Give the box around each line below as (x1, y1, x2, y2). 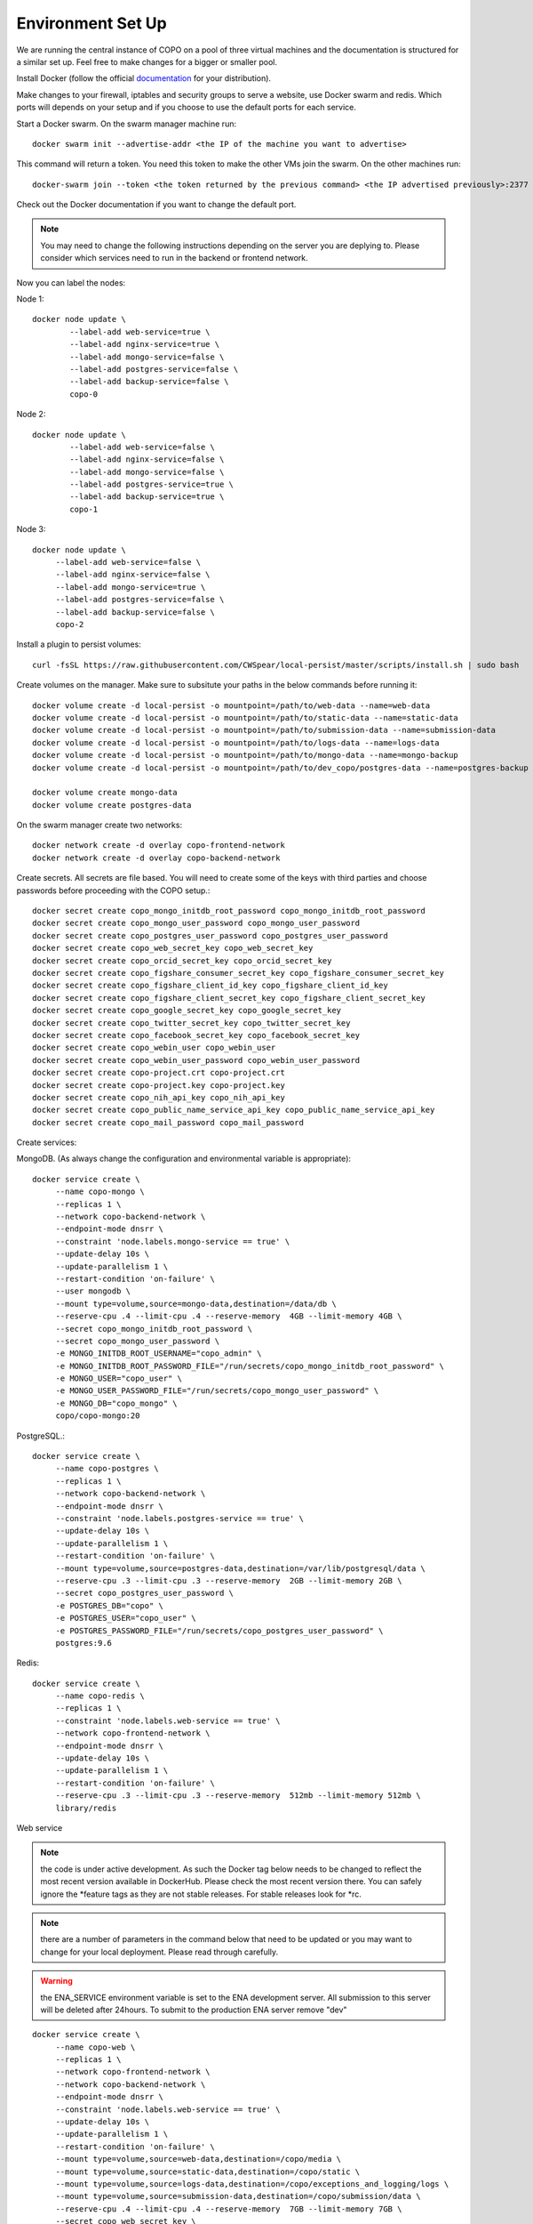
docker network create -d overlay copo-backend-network (32, 852, 281, 863)
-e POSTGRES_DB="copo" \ (55, 1600, 164, 1610)
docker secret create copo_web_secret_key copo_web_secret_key (32, 943, 314, 954)
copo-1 (69, 504, 99, 514)
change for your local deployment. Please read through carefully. (40, 1946, 279, 1957)
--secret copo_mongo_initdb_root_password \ (55, 1324, 253, 1334)
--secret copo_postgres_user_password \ (55, 1588, 235, 1599)
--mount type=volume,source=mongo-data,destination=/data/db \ (55, 1299, 337, 1309)
